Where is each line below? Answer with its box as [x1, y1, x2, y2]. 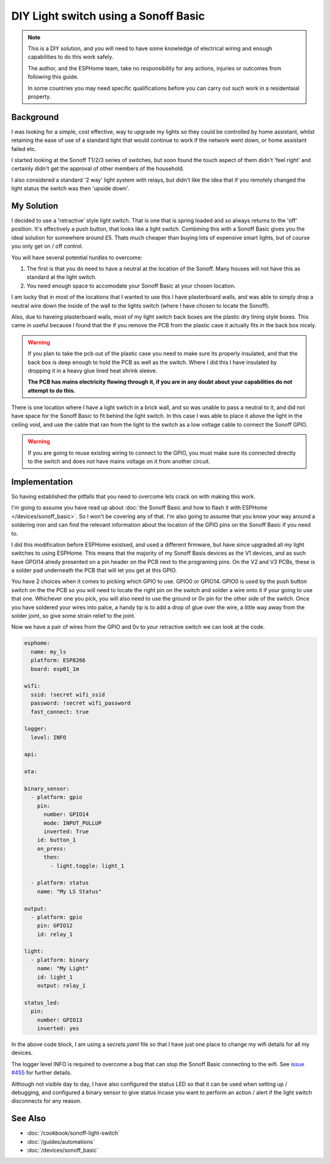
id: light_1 [37, 973, 73, 981]
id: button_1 [37, 837, 76, 843]
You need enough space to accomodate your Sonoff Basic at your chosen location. [26, 282, 236, 289]
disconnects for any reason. [11, 1097, 82, 1105]
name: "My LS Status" [37, 888, 102, 895]
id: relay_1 [37, 930, 73, 938]
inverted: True [43, 828, 89, 835]
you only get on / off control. [11, 242, 84, 250]
